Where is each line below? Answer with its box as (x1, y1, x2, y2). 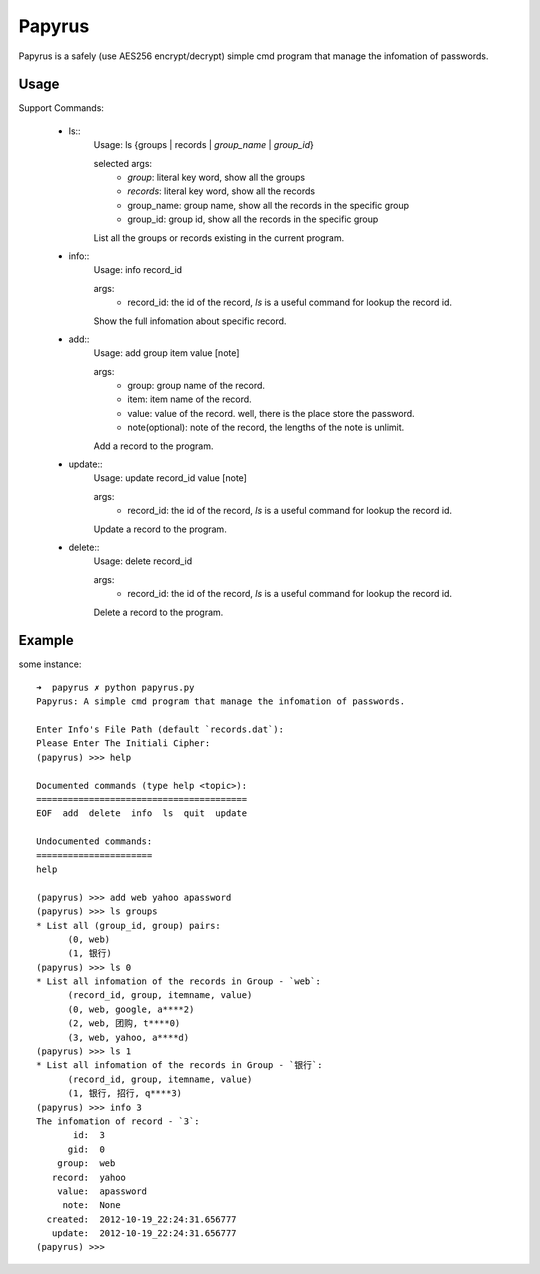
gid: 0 (67, 1143, 105, 1155)
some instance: (18, 658, 82, 670)
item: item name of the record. (127, 393, 252, 405)
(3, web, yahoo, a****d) (67, 1031, 190, 1043)
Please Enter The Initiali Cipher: (36, 738, 211, 749)
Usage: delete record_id (93, 555, 193, 567)
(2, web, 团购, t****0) (67, 1018, 181, 1029)
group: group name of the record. (127, 380, 265, 392)
